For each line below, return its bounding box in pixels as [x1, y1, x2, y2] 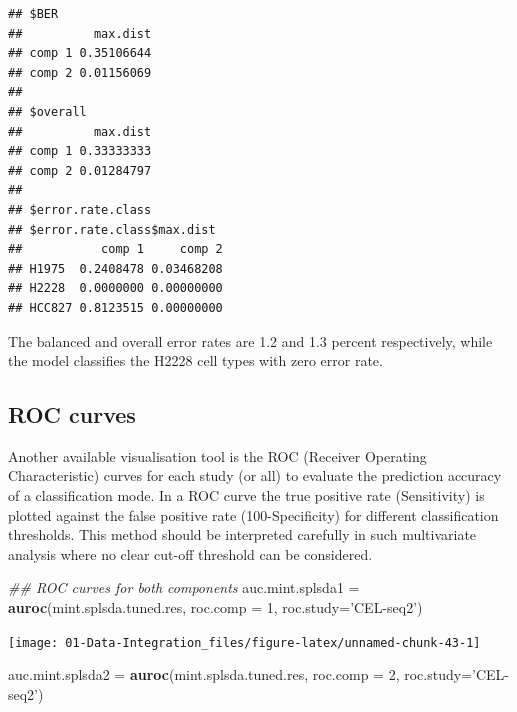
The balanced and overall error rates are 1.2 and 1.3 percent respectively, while [8, 330, 493, 351]
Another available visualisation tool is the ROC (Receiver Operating [8, 445, 427, 466]
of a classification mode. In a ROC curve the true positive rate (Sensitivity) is [8, 485, 485, 506]
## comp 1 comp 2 [8, 242, 223, 257]
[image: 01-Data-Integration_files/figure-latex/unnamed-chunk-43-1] [8, 635, 481, 650]
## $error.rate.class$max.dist [8, 222, 216, 237]
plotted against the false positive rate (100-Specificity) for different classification [8, 504, 499, 525]
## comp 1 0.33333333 [8, 144, 152, 159]
